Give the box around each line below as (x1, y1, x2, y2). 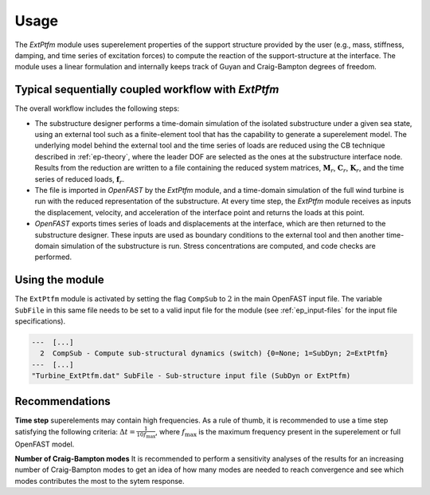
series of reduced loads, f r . (34, 174, 125, 186)
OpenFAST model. (14, 439, 75, 449)
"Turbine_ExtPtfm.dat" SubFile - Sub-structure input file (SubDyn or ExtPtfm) (31, 371, 351, 380)
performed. (34, 252, 72, 262)
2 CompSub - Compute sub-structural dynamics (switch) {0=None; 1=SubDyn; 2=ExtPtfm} (40, 349, 389, 358)
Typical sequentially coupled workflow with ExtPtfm (14, 83, 279, 96)
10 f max (136, 431, 156, 440)
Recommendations (14, 395, 111, 408)
